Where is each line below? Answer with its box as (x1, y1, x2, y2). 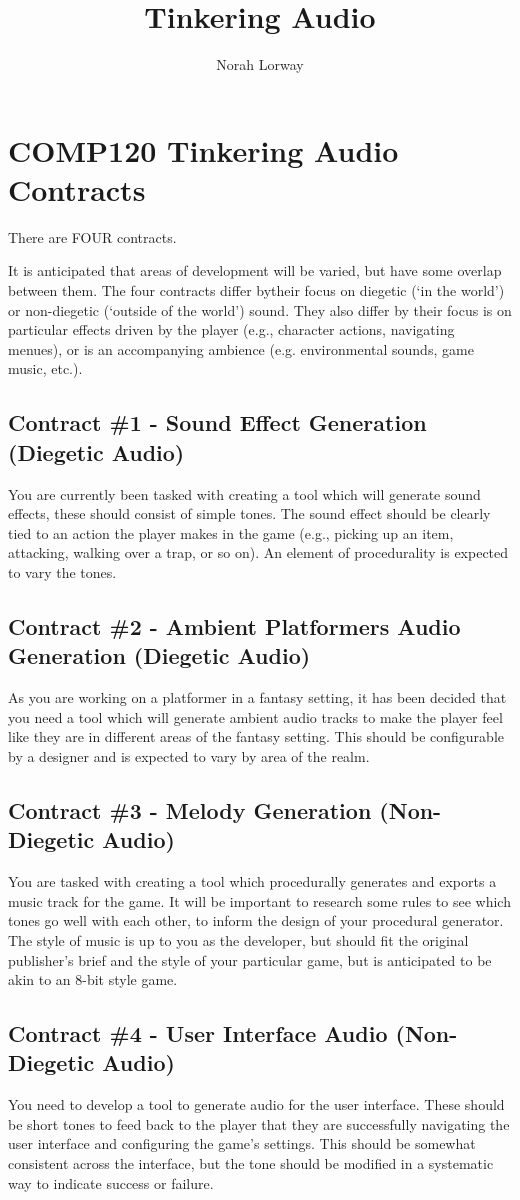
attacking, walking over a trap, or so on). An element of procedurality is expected (8, 542, 509, 563)
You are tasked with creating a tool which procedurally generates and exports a (8, 871, 497, 892)
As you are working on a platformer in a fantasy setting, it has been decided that (8, 687, 507, 708)
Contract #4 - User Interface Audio (8, 1018, 388, 1049)
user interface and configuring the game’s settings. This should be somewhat (8, 1133, 476, 1154)
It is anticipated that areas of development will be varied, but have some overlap (8, 260, 502, 281)
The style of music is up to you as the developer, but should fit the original (8, 929, 469, 950)
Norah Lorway (216, 54, 304, 75)
